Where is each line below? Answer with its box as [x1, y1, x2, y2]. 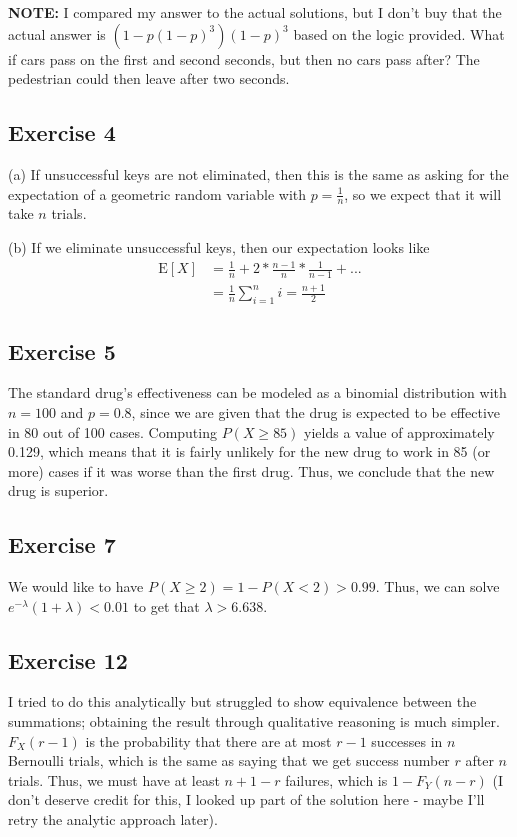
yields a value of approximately [304, 421, 495, 442]
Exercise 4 [8, 117, 116, 148]
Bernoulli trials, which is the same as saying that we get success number [8, 750, 450, 771]
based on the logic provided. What [293, 23, 505, 44]
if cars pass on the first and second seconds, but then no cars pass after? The [8, 48, 480, 69]
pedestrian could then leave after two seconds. [8, 68, 290, 89]
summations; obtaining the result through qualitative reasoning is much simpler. [8, 711, 500, 732]
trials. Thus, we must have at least [8, 769, 220, 790]
